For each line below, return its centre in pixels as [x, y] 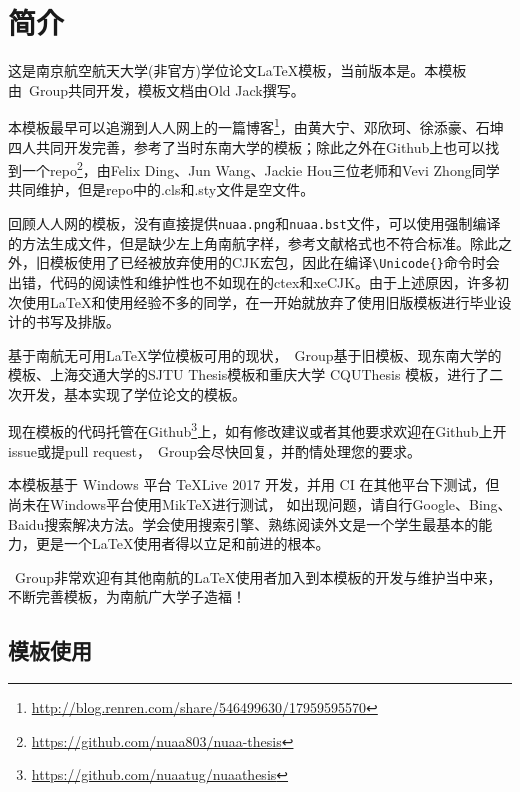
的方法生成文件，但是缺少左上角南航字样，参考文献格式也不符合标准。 [239, 242]
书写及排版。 [77, 321]
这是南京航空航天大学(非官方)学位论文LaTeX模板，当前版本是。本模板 [237, 70]
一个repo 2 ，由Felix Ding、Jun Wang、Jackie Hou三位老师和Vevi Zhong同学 [260, 168]
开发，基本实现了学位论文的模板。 [133, 393]
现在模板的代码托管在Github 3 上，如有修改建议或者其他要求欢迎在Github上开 [257, 430]
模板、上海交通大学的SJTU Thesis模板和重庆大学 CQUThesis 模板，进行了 [249, 374]
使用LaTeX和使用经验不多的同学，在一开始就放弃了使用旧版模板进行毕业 [259, 301]
